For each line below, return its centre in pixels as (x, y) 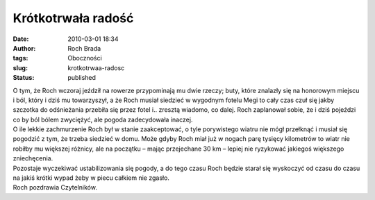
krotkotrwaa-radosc (96, 68)
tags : (20, 58)
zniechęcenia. (33, 158)
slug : (20, 68)
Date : (21, 39)
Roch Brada (84, 48)
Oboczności (85, 58)
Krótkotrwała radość (73, 18)
